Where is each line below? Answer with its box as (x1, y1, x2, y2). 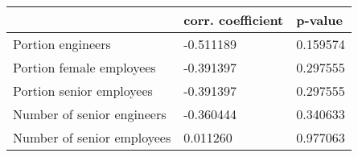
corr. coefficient (183, 10, 284, 29)
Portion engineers (13, 35, 111, 53)
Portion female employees (13, 58, 156, 76)
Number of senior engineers (13, 105, 167, 123)
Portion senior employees (13, 81, 153, 100)
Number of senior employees (13, 128, 171, 147)
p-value (296, 10, 344, 29)
